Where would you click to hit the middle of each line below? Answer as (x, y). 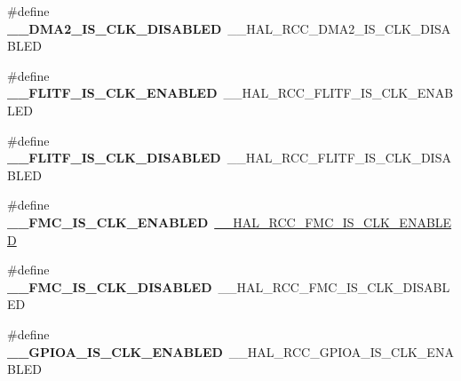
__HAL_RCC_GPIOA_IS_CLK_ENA (341, 351)
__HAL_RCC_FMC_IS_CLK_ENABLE (333, 222)
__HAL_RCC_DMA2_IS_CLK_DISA (339, 28)
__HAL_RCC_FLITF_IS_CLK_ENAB (338, 93)
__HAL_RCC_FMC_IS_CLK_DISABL (334, 286)
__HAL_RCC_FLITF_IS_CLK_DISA (339, 158)
